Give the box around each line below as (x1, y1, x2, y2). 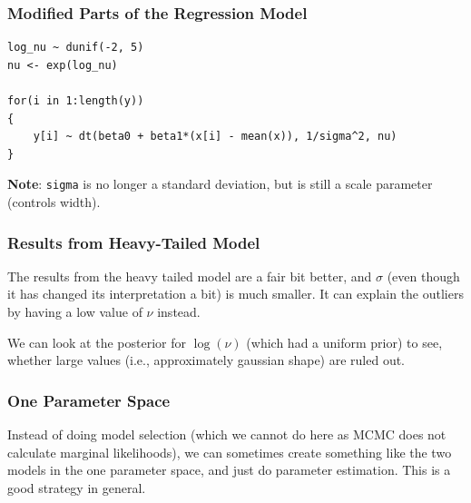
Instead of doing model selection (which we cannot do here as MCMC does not (7, 425, 446, 444)
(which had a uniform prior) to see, (246, 332, 443, 351)
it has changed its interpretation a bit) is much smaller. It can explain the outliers (7, 284, 464, 303)
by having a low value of (7, 302, 142, 321)
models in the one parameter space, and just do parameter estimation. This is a (7, 460, 451, 479)
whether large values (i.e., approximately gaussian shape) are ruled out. (7, 350, 406, 370)
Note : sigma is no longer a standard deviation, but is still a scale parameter (7, 174, 433, 193)
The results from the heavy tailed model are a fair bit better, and (7, 266, 372, 285)
